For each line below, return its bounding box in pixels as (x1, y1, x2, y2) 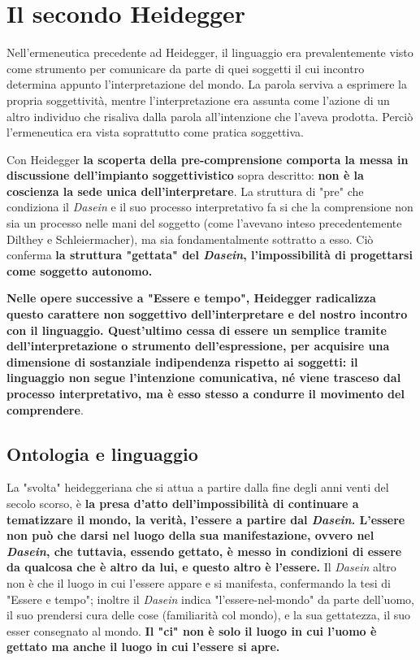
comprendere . (6, 401, 84, 418)
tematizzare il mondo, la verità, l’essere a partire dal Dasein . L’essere (6, 510, 405, 528)
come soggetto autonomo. (6, 262, 153, 279)
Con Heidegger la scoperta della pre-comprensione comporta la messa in (6, 150, 409, 167)
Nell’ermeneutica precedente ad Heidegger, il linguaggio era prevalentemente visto (6, 44, 414, 61)
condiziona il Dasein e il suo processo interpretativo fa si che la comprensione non (6, 198, 414, 215)
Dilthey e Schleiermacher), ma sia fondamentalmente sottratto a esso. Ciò (6, 230, 374, 247)
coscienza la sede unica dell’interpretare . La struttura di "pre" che (6, 182, 364, 199)
